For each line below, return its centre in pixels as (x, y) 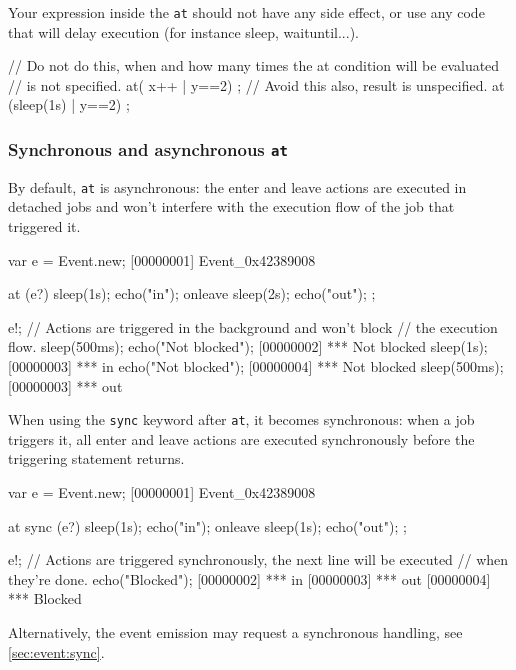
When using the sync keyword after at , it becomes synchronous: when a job (241, 419)
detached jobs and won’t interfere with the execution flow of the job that (231, 206)
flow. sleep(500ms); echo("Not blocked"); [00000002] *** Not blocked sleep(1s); (248, 346)
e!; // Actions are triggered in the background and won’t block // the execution (253, 326)
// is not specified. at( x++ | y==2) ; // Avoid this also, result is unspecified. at (256, 84)
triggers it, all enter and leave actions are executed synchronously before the (241, 438)
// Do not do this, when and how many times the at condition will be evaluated (254, 65)
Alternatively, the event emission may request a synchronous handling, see (235, 632)
